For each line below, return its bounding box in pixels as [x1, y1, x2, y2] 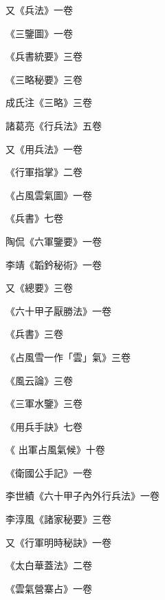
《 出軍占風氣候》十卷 [5, 442, 105, 457]
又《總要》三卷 [5, 280, 73, 295]
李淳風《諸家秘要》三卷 [5, 512, 111, 526]
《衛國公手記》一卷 [5, 465, 92, 479]
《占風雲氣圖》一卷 [5, 187, 92, 202]
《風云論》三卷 [5, 373, 73, 387]
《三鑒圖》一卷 [5, 25, 73, 40]
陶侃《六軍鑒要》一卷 [5, 234, 102, 248]
